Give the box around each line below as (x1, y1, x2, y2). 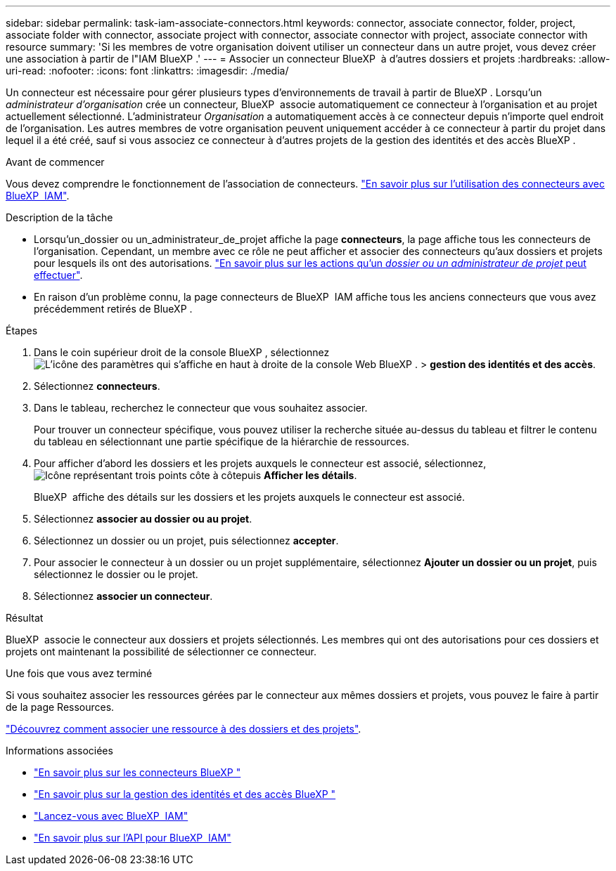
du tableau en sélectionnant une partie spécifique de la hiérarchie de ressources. (34, 435, 410, 447)
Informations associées (6, 745, 113, 757)
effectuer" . (34, 269, 83, 281)
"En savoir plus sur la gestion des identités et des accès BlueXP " (34, 788, 336, 800)
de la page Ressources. (6, 701, 115, 713)
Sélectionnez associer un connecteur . (34, 590, 213, 602)
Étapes (6, 325, 38, 336)
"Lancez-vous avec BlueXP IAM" (34, 810, 188, 822)
